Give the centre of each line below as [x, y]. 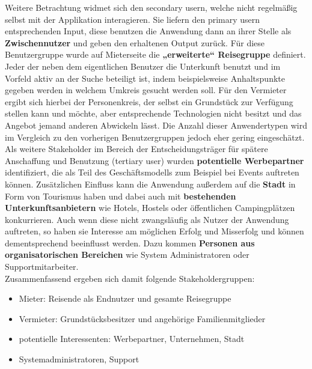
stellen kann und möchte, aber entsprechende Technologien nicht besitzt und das [153, 113]
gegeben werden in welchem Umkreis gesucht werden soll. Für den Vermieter [146, 90]
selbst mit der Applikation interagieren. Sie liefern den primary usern [133, 19]
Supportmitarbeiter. [42, 267]
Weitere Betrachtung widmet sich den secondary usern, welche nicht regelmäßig [151, 7]
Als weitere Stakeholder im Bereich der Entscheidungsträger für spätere [136, 149]
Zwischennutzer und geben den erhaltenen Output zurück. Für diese [135, 42]
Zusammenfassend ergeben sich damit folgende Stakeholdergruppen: [130, 278]
